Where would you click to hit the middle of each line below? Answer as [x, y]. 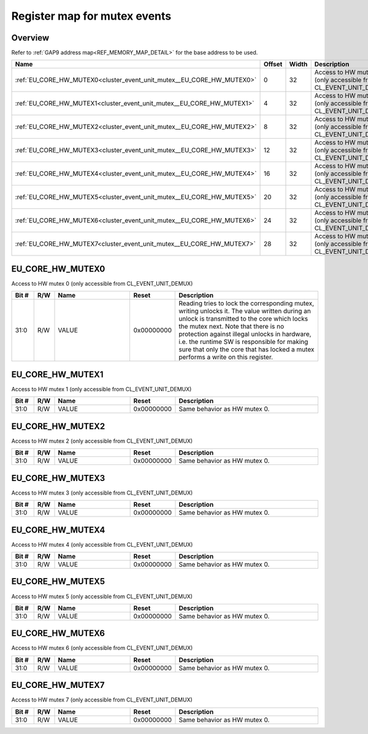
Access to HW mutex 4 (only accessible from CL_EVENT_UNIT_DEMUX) [102, 544]
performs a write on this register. [226, 357]
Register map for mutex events [91, 16]
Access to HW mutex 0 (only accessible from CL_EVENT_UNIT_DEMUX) [102, 283]
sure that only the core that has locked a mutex [247, 349]
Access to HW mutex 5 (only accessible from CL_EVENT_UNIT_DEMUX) [102, 596]
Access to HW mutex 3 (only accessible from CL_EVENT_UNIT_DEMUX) [102, 493]
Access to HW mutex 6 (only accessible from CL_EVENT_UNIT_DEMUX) [102, 648]
